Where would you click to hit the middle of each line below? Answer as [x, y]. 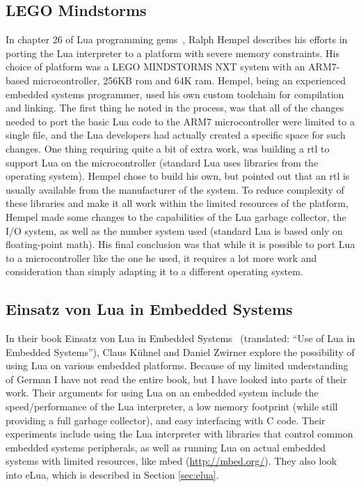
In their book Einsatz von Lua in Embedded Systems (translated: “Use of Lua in [180, 338]
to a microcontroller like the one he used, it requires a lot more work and [161, 257]
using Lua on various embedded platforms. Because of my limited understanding [177, 365]
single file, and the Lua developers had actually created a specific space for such [176, 135]
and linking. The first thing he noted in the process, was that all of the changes [175, 108]
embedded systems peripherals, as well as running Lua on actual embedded [166, 447]
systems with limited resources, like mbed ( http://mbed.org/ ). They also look [171, 461]
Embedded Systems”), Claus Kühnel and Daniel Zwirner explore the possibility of [180, 351]
